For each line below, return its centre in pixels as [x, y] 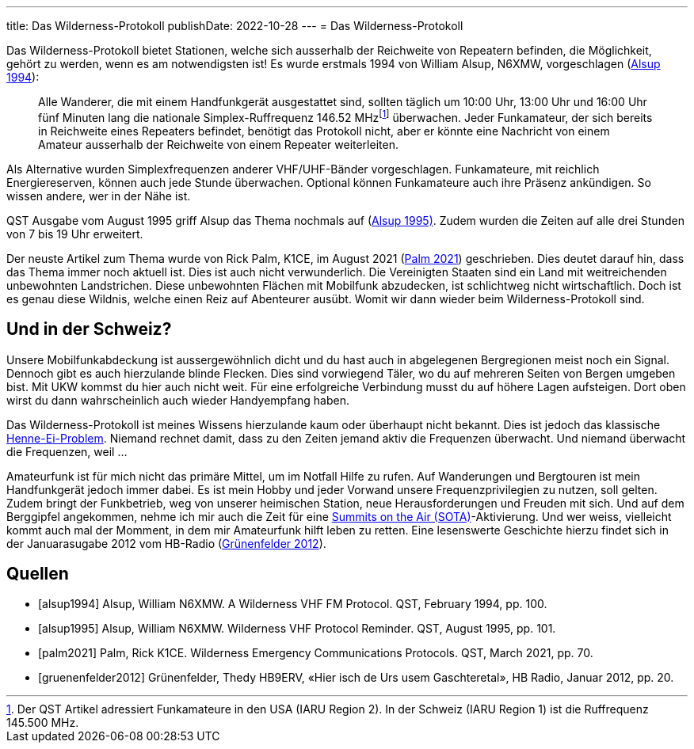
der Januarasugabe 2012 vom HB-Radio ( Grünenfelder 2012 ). [166, 543]
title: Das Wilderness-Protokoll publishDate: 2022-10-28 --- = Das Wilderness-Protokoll [235, 26]
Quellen [38, 573]
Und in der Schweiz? [89, 329]
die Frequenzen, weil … [67, 451]
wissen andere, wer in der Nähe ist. [99, 196]
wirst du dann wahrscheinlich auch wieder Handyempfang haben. [178, 400]
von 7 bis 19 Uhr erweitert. [75, 234]
